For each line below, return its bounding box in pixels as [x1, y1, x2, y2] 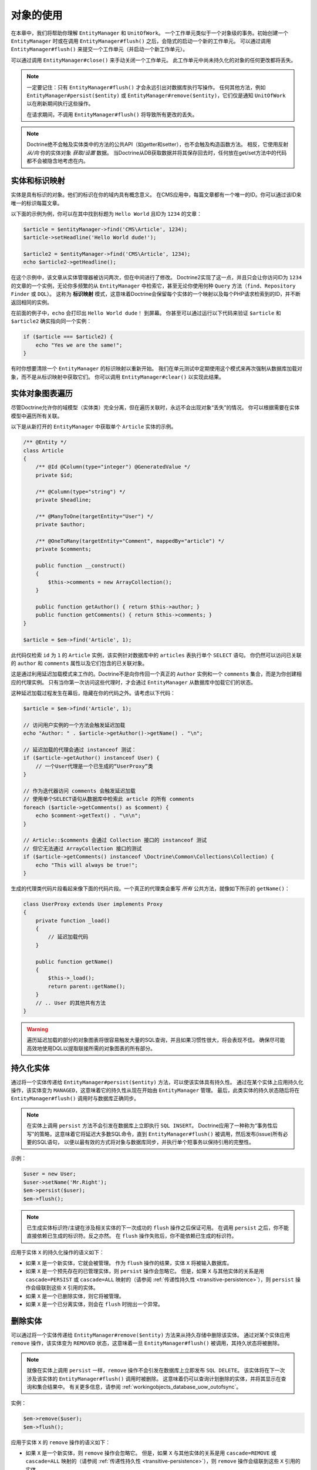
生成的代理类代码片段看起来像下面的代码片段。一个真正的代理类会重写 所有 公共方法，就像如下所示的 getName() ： [11, 885, 290, 892]
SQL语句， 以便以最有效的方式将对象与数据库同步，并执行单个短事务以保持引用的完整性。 [36, 1138, 255, 1145]
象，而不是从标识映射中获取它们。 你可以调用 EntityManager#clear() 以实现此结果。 [11, 373, 224, 380]
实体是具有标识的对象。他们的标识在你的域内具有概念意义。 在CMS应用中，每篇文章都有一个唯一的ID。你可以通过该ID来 [11, 191, 302, 198]
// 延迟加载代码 [48, 934, 89, 940]
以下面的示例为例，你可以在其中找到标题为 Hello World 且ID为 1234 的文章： [11, 210, 203, 217]
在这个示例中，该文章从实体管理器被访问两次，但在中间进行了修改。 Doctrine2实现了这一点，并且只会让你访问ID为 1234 [11, 274, 302, 281]
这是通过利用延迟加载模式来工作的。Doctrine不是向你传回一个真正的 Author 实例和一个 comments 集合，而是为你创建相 [11, 670, 302, 677]
